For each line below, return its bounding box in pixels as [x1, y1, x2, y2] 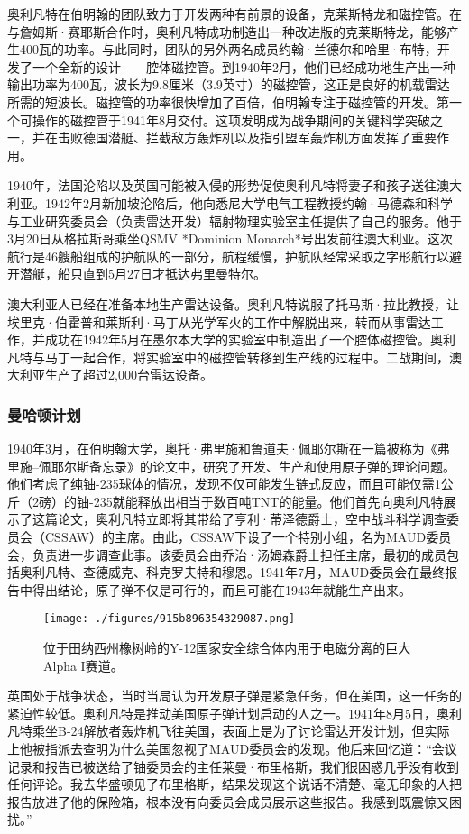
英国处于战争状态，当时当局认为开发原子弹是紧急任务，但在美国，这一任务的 [7, 686, 462, 705]
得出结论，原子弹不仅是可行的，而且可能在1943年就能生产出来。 [32, 580, 411, 599]
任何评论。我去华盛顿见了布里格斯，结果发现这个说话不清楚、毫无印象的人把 [7, 774, 462, 793]
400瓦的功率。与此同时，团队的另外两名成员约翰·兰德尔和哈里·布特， [19, 40, 437, 59]
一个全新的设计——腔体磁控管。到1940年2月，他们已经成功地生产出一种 [32, 57, 455, 76]
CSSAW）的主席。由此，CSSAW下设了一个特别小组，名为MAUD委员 [44, 527, 452, 546]
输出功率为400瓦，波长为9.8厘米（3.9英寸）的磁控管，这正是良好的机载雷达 [7, 75, 450, 94]
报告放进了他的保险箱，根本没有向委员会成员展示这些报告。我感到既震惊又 [7, 792, 449, 811]
